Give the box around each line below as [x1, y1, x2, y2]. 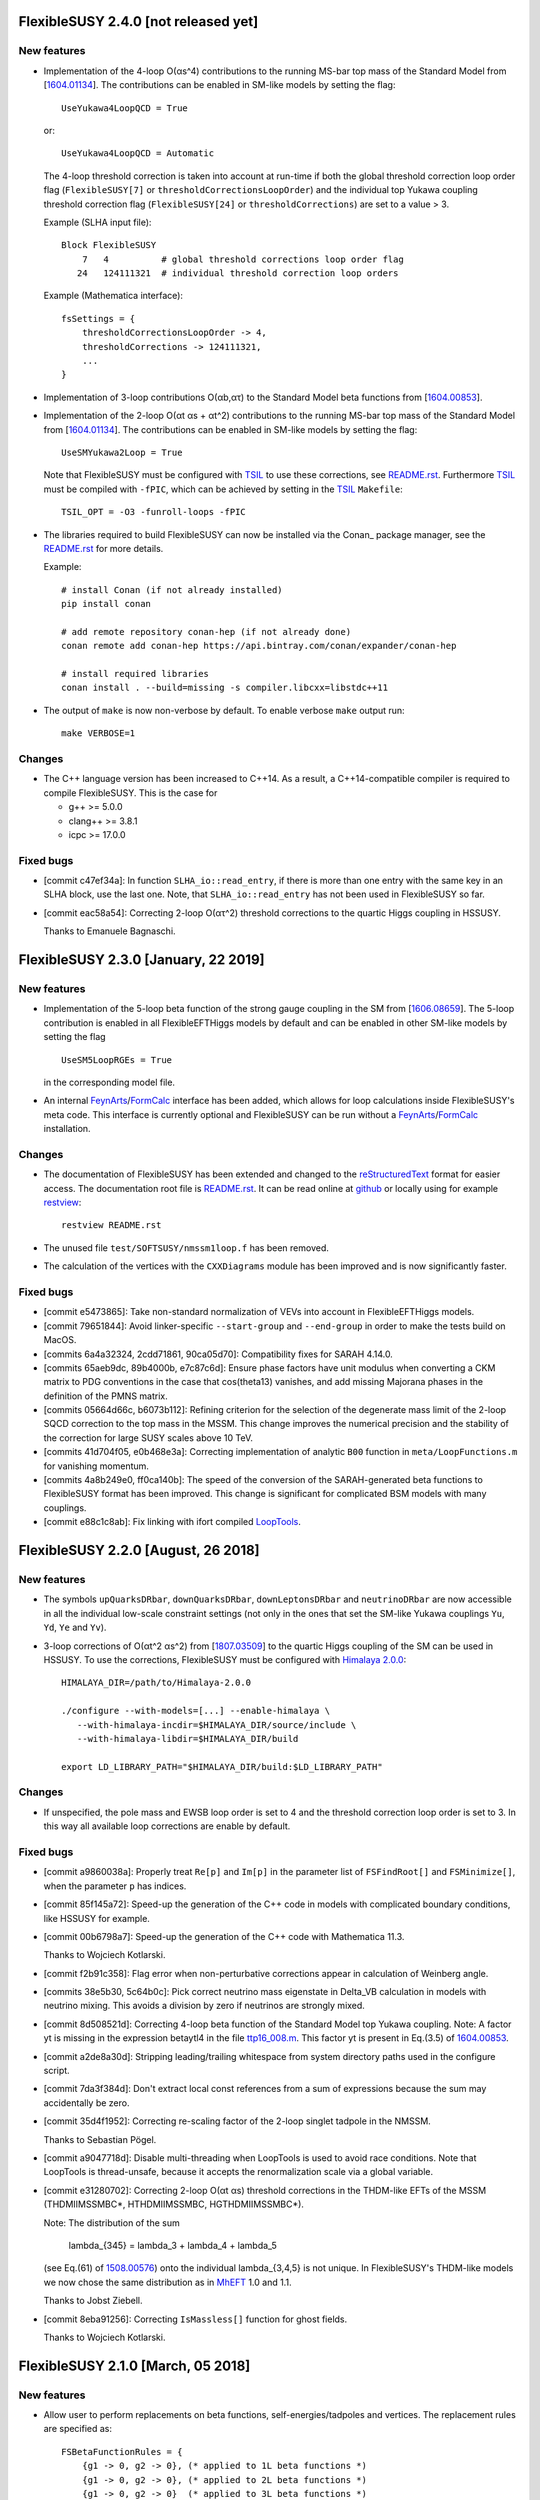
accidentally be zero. [43, 2096, 130, 2109]
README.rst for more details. [43, 542, 164, 554]
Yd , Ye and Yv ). [43, 1621, 107, 1634]
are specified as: [43, 2423, 113, 2435]
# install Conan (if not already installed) [61, 584, 284, 595]
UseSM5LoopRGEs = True [61, 1054, 173, 1065]
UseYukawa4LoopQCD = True [61, 102, 189, 114]
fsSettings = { [61, 313, 136, 324]
